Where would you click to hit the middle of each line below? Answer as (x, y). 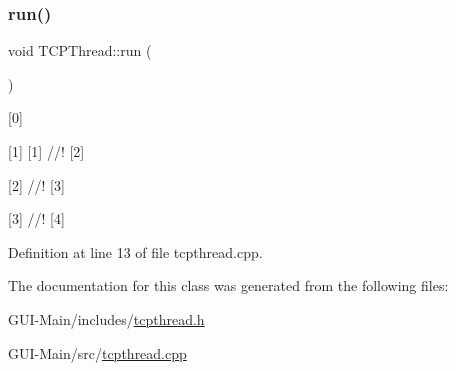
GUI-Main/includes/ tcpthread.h (106, 318)
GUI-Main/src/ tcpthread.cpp (97, 352)
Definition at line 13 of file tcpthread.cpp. (135, 251)
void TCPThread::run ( (80, 50)
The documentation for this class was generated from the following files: (228, 285)
